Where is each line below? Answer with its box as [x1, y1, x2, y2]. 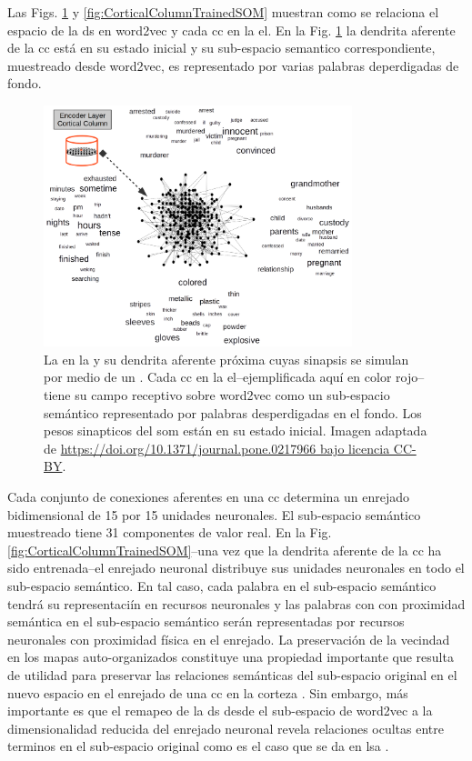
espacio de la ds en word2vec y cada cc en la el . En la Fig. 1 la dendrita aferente [7, 20, 456, 39]
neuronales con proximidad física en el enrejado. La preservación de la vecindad [7, 629, 450, 648]
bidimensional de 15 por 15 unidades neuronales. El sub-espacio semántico [7, 505, 421, 524]
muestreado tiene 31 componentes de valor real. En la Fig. [7, 523, 332, 542]
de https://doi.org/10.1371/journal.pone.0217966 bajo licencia [44, 438, 390, 457]
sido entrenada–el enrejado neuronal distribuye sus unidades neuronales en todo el [7, 558, 465, 577]
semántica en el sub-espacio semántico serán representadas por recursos [7, 612, 405, 631]
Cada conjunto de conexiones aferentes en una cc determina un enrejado [7, 487, 410, 506]
